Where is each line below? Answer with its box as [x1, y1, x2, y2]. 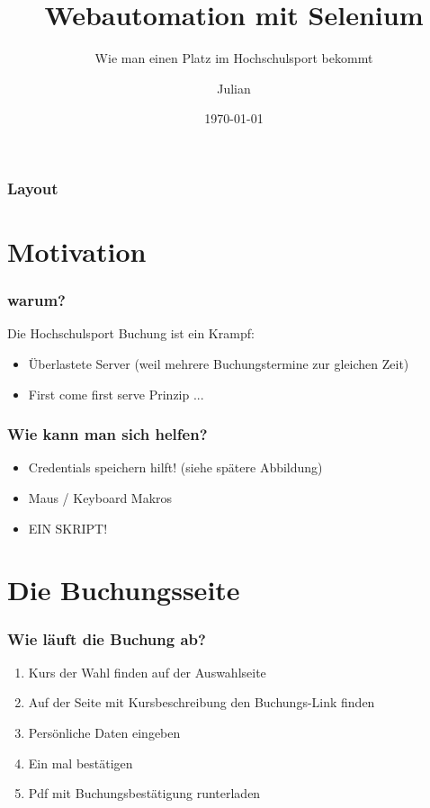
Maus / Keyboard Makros [28, 489, 173, 507]
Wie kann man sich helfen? [7, 423, 208, 445]
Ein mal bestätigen [28, 753, 133, 772]
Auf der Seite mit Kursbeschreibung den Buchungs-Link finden [28, 693, 375, 712]
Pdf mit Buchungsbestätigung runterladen [28, 784, 261, 803]
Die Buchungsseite [7, 571, 240, 608]
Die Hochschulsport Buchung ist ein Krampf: [7, 324, 255, 343]
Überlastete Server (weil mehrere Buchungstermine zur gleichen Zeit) [28, 355, 409, 373]
